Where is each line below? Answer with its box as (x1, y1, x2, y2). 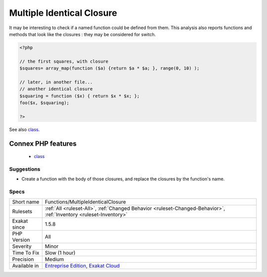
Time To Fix (12, 249, 40, 256)
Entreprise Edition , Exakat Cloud (44, 262, 120, 269)
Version (12, 236, 30, 243)
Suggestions (9, 165, 41, 172)
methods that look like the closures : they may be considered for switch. (9, 31, 156, 37)
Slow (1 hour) (44, 249, 76, 256)
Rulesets (12, 208, 32, 215)
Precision (12, 256, 34, 263)
